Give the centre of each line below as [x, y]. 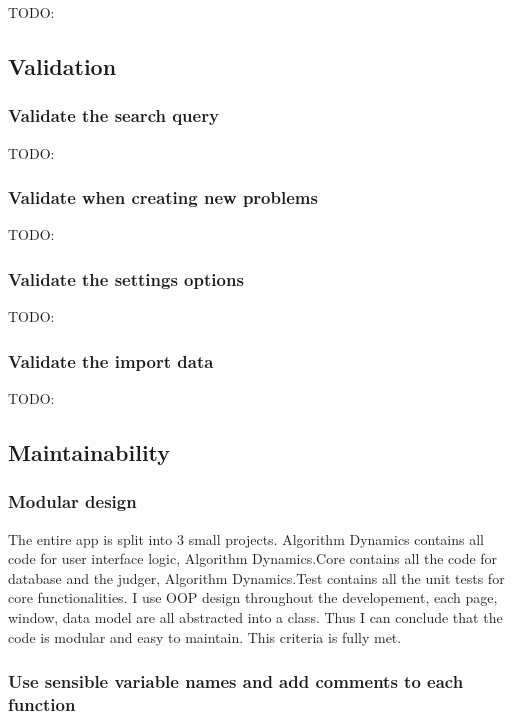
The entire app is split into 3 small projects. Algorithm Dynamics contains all [246, 538]
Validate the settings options [126, 278]
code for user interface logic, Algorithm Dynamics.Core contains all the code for [253, 558]
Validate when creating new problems [163, 197]
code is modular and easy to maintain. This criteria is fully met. [205, 636]
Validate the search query [113, 115]
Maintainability [89, 452]
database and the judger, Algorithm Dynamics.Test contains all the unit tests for [256, 577]
